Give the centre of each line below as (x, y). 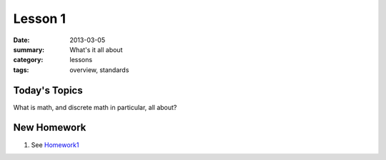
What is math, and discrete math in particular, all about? (95, 107)
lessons (81, 60)
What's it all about (96, 49)
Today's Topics (48, 90)
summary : (29, 49)
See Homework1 (55, 145)
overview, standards (99, 70)
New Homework (50, 127)
